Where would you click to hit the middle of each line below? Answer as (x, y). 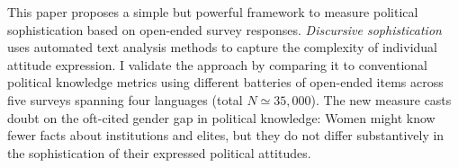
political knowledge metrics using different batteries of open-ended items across (225, 82)
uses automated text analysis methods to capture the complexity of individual (222, 47)
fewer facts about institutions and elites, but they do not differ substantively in (226, 135)
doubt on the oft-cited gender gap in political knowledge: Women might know (221, 117)
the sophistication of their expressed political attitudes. (159, 152)
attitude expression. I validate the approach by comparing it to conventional (217, 64)
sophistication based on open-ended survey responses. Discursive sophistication (225, 29)
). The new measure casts (381, 99)
